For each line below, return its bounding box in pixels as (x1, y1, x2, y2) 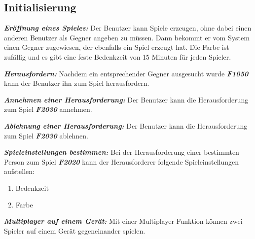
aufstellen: (4, 166, 35, 176)
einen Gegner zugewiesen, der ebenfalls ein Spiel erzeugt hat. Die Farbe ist (4, 42, 229, 52)
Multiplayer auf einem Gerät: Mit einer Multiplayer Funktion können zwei (4, 216, 243, 226)
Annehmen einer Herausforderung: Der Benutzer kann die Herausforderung (4, 94, 249, 104)
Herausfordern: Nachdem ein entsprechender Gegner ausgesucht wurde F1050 (4, 68, 249, 78)
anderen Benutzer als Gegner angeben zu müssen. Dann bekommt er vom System (4, 32, 250, 42)
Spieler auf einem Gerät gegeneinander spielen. (4, 225, 146, 236)
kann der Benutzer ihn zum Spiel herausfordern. (4, 78, 149, 88)
